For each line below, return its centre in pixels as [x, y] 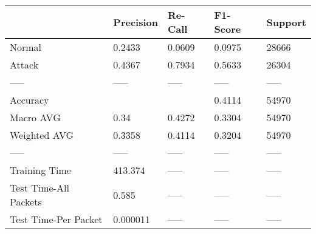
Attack [24, 65]
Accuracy [29, 100]
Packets [26, 202]
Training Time [40, 170]
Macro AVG [35, 117]
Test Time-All [39, 188]
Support [286, 22]
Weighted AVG [42, 135]
